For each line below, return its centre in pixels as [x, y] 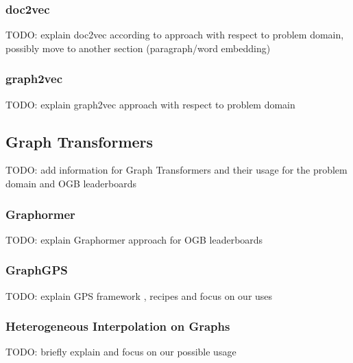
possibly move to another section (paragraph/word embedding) [138, 48]
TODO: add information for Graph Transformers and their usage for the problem [176, 170]
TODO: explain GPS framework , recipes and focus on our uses [139, 295]
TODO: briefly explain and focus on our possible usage [121, 352]
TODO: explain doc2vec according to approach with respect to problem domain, [175, 35]
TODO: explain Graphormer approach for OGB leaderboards [134, 239]
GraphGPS [37, 270]
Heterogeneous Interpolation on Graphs [118, 326]
